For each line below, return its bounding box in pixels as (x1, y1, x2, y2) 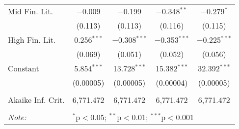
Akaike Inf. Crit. (8, 94, 65, 105)
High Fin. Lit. (8, 34, 56, 45)
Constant (8, 63, 39, 74)
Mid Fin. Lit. (8, 5, 53, 17)
